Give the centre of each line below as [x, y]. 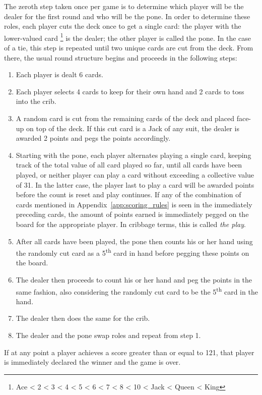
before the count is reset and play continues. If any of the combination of [128, 194]
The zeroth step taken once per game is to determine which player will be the [124, 6]
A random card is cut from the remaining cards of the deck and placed [125, 118]
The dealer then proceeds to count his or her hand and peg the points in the [134, 279]
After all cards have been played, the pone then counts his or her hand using [134, 241]
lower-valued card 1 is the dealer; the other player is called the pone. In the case [127, 37]
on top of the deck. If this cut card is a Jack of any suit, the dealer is [133, 128]
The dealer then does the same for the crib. [83, 318]
